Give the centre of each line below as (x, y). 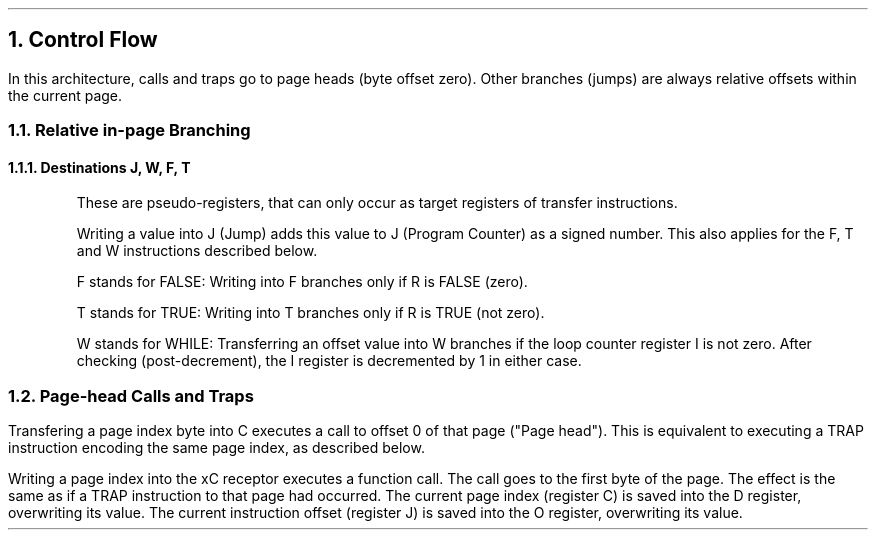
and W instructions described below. (197, 251)
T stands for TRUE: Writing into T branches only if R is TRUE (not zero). (310, 313)
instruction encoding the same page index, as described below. (216, 448)
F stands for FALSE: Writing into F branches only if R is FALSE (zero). (302, 282)
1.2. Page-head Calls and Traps (131, 395)
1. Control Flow (83, 40)
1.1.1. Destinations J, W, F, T (99, 167)
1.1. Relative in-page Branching (129, 130)
